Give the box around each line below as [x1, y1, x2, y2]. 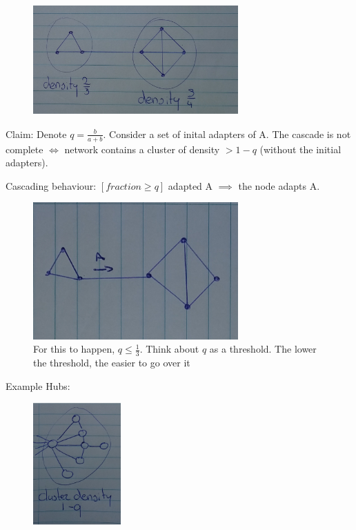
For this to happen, [33, 342, 115, 356]
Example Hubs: [6, 378, 70, 393]
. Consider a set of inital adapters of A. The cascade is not [103, 126, 351, 141]
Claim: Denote [6, 126, 67, 141]
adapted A [168, 178, 213, 193]
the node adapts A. [238, 178, 320, 193]
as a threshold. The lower [209, 342, 317, 356]
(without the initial [259, 141, 342, 156]
